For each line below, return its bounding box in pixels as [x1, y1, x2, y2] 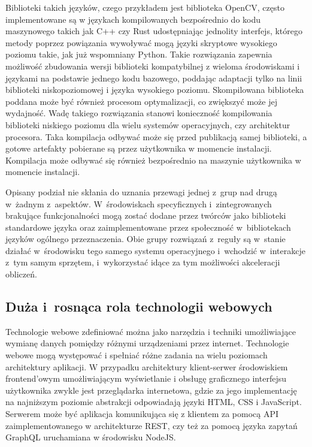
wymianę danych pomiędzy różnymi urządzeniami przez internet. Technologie [5, 337, 289, 349]
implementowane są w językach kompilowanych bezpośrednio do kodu [5, 13, 261, 25]
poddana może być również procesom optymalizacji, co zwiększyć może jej [5, 95, 277, 107]
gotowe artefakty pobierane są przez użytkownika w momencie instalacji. [5, 142, 272, 155]
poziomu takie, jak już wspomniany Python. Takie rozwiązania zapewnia [5, 48, 272, 61]
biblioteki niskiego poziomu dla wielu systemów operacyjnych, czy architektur [5, 118, 290, 131]
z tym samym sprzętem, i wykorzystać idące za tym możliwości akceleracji [5, 256, 280, 268]
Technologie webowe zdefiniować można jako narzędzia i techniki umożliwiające [5, 325, 296, 337]
